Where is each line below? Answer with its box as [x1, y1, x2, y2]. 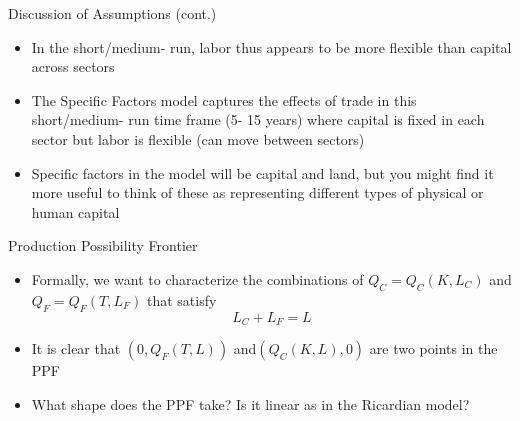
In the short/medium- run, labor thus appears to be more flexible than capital [31, 36, 512, 57]
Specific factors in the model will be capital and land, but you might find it [31, 162, 494, 183]
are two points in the [369, 337, 498, 358]
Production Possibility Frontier [8, 235, 198, 256]
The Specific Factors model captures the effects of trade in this [31, 89, 417, 110]
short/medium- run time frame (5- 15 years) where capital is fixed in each [31, 109, 485, 130]
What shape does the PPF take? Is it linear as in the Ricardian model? [31, 393, 470, 414]
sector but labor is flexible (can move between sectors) [31, 128, 365, 149]
